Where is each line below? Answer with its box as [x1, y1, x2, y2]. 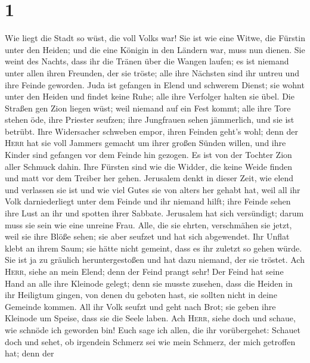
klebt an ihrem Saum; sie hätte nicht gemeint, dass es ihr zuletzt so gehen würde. [5, 241, 302, 254]
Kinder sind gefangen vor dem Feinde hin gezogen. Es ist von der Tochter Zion [5, 148, 292, 161]
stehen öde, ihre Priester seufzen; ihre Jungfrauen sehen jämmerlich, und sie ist [5, 113, 294, 126]
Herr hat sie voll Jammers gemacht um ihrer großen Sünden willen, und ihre [5, 136, 286, 149]
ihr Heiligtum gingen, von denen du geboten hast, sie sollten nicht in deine [5, 288, 277, 301]
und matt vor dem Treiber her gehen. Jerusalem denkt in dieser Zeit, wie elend [5, 172, 293, 184]
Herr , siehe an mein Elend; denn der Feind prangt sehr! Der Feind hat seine [5, 265, 284, 277]
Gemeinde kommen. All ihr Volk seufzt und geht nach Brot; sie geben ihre [5, 300, 276, 312]
